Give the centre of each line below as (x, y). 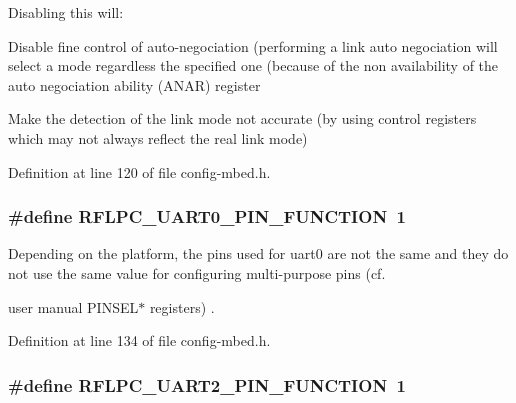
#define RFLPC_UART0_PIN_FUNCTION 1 (207, 216)
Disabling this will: (66, 12)
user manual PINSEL (73, 306)
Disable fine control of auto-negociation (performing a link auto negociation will (253, 45)
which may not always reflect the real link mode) (158, 137)
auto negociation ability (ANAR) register (134, 84)
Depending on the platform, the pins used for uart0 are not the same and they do (258, 253)
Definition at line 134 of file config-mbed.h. (139, 340)
